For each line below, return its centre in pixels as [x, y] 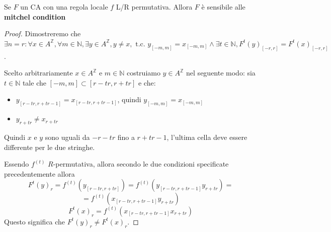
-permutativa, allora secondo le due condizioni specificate [141, 164]
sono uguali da [67, 137]
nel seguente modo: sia [221, 73]
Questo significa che [35, 221]
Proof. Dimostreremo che [43, 33]
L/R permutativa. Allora [154, 7]
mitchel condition [35, 16]
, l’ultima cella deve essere [207, 137]
